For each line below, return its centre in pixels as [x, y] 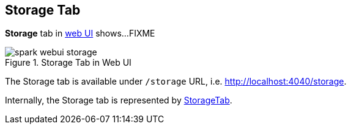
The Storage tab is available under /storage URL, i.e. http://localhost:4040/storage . [176, 82]
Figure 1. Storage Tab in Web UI [68, 63]
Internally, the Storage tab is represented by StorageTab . [119, 100]
